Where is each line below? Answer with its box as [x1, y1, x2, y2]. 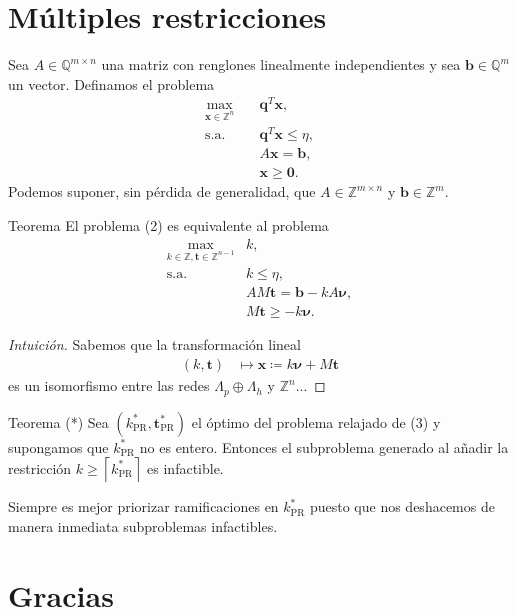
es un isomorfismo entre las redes [8, 375, 210, 396]
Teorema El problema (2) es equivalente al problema [8, 214, 329, 235]
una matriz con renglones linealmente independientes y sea [101, 54, 461, 75]
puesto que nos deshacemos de [309, 496, 495, 517]
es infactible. [147, 457, 224, 478]
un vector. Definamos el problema [8, 73, 215, 94]
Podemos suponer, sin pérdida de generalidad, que [8, 181, 316, 202]
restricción [8, 457, 72, 478]
